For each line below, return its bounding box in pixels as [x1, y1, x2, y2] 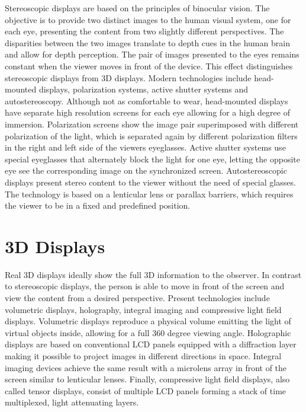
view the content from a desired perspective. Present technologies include [5, 292, 270, 304]
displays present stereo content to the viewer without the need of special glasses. [5, 175, 296, 188]
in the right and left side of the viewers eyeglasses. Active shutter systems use [5, 141, 286, 154]
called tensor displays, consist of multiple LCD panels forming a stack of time [5, 384, 286, 397]
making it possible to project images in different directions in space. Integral [5, 349, 282, 362]
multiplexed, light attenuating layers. [5, 396, 139, 408]
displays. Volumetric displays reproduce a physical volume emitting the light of [5, 315, 291, 327]
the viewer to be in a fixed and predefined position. [5, 199, 191, 212]
